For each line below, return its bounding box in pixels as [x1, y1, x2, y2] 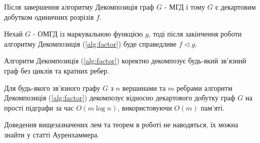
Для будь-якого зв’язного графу [4, 82, 101, 93]
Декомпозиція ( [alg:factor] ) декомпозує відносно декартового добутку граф [4, 92, 236, 103]
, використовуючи [117, 102, 172, 113]
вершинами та [122, 82, 166, 93]
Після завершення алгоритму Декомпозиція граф [4, 2, 154, 12]
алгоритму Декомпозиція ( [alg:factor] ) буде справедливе [4, 38, 177, 49]
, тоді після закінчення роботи [148, 28, 242, 39]
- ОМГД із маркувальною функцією [33, 28, 143, 39]
